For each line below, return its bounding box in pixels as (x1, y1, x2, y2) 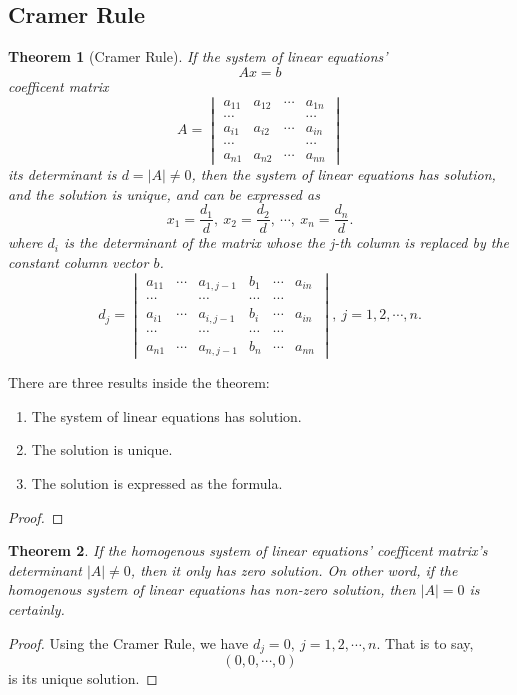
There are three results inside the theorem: (8, 372, 270, 393)
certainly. (8, 598, 65, 619)
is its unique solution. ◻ (8, 668, 158, 688)
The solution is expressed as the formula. (31, 472, 283, 493)
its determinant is (8, 164, 117, 185)
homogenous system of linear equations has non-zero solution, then (8, 579, 416, 600)
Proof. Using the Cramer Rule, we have (8, 632, 249, 653)
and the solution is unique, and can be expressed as (8, 183, 320, 204)
